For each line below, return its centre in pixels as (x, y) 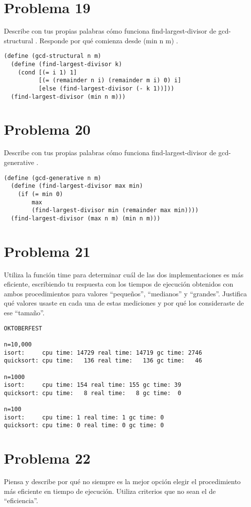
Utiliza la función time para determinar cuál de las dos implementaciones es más (124, 274)
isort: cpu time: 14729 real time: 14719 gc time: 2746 (103, 353)
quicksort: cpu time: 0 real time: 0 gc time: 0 (84, 426)
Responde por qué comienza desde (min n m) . (109, 40)
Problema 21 (47, 251)
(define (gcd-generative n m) (53, 178)
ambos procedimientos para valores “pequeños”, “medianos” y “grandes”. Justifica (125, 293)
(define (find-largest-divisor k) (67, 64)
